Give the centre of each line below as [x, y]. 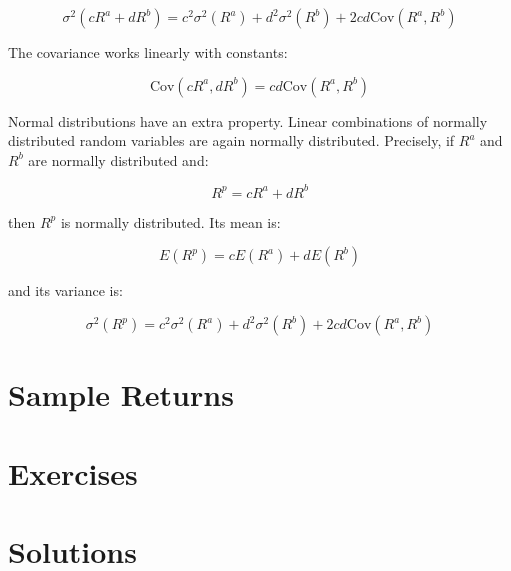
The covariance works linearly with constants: [148, 52]
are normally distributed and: [118, 159]
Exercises [73, 472]
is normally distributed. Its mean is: [170, 221]
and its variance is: [65, 290]
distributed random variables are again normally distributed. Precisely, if [231, 140]
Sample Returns [121, 394]
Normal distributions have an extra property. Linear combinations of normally [248, 120]
